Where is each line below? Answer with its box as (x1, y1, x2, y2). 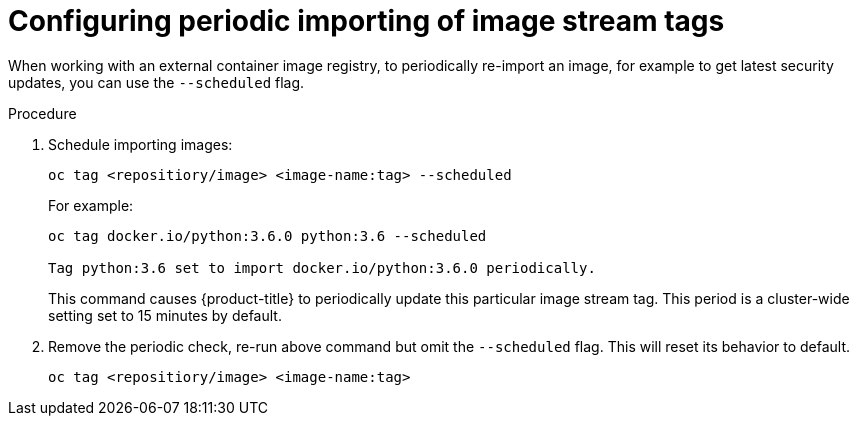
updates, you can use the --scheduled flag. (8, 73, 305, 91)
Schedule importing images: (48, 135, 233, 153)
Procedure (8, 104, 77, 122)
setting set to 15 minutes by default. (48, 306, 282, 324)
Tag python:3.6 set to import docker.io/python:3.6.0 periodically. (48, 259, 596, 276)
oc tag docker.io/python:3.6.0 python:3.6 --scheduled (48, 227, 487, 244)
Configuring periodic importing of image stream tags (8, 4, 725, 38)
